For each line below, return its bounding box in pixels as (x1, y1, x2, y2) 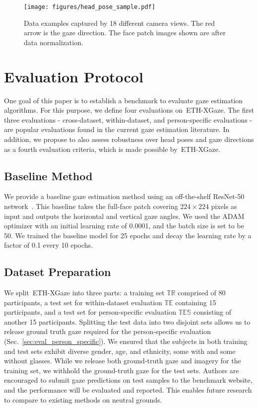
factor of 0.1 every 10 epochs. (4, 240, 93, 250)
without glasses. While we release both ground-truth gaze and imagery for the (4, 355, 241, 366)
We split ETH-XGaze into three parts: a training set (4, 287, 165, 298)
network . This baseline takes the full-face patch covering (4, 201, 178, 211)
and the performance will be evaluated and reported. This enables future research (4, 385, 252, 395)
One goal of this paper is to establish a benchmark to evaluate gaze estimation (4, 95, 243, 105)
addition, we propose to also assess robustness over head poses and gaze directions (4, 134, 254, 144)
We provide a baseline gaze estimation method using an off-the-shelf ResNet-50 (4, 191, 245, 202)
